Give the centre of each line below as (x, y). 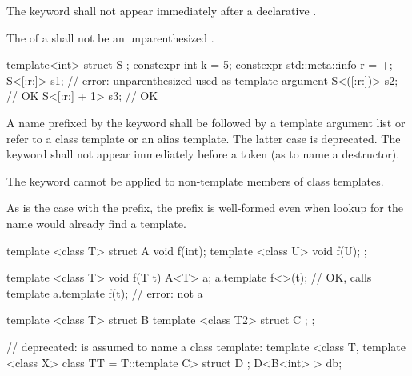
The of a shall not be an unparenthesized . (110, 37)
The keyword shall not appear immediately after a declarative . (162, 10)
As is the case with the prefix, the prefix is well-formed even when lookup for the (205, 208)
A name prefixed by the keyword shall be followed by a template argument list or (206, 122)
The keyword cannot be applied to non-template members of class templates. (195, 180)
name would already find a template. (96, 223)
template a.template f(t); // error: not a (105, 292)
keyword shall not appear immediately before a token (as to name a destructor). (203, 154)
